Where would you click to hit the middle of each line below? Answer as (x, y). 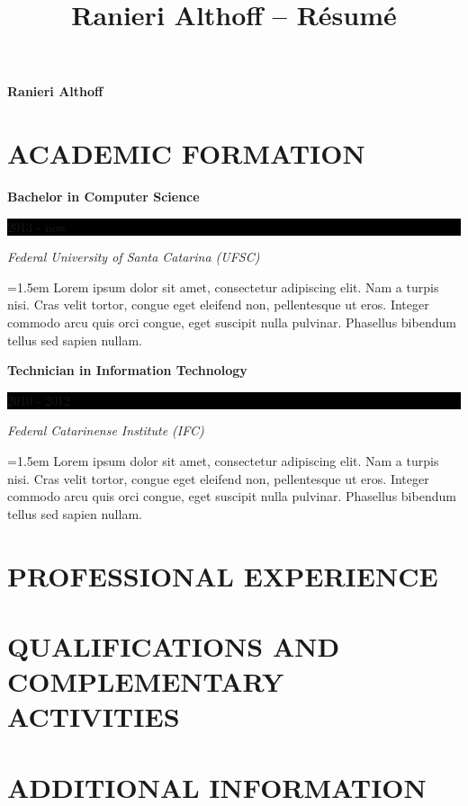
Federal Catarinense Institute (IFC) (106, 430)
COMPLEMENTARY (146, 681)
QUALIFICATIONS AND (174, 645)
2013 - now (37, 226)
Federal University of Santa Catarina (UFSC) (134, 257)
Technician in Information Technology (127, 370)
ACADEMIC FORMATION (186, 153)
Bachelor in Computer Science (103, 197)
